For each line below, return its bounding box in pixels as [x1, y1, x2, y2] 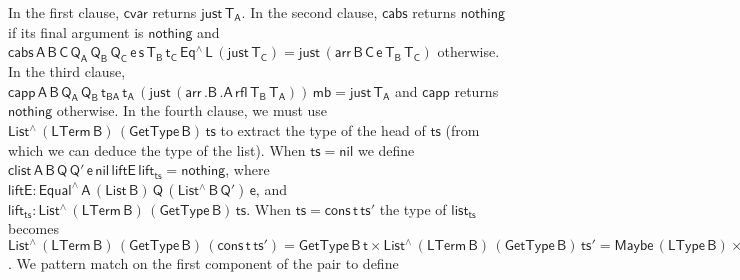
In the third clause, [8, 60, 126, 81]
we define [357, 139, 415, 160]
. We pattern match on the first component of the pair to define [8, 253, 399, 274]
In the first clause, [8, 2, 120, 22]
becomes [8, 218, 60, 239]
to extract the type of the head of [220, 119, 426, 140]
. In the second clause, [241, 2, 378, 22]
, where [225, 159, 270, 180]
